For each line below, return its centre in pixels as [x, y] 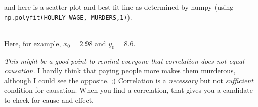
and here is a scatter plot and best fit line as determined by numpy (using [119, 7]
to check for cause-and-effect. [49, 100]
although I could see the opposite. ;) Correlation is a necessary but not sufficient [129, 80]
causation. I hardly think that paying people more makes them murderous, [120, 71]
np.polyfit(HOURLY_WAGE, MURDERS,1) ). [68, 16]
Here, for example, [33, 43]
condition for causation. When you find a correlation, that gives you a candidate [128, 90]
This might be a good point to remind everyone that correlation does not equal [124, 61]
